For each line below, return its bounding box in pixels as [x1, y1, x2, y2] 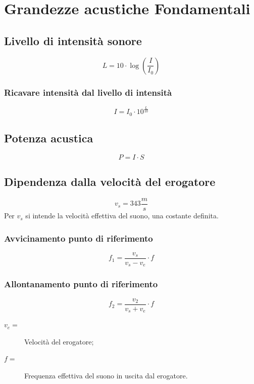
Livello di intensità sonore [4, 32, 142, 48]
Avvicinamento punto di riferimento [4, 232, 153, 244]
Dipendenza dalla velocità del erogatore [4, 174, 216, 189]
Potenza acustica [4, 130, 93, 145]
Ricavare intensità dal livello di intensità [4, 86, 172, 98]
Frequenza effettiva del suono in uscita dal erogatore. [24, 370, 188, 380]
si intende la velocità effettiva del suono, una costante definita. [25, 210, 219, 221]
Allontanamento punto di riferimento [4, 278, 158, 290]
